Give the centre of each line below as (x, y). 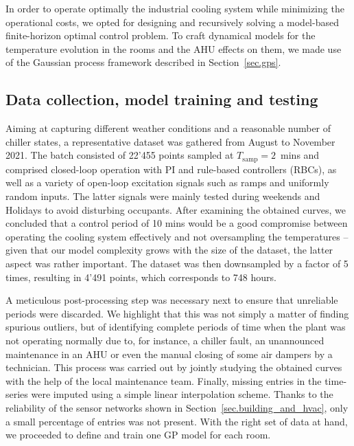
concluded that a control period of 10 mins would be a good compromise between (177, 223)
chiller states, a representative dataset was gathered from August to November (170, 141)
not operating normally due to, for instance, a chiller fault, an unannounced (165, 340)
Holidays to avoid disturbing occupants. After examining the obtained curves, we (176, 209)
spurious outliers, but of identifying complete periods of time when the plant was (176, 327)
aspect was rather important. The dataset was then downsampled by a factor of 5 (177, 263)
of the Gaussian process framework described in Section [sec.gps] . (143, 62)
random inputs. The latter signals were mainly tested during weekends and (163, 196)
